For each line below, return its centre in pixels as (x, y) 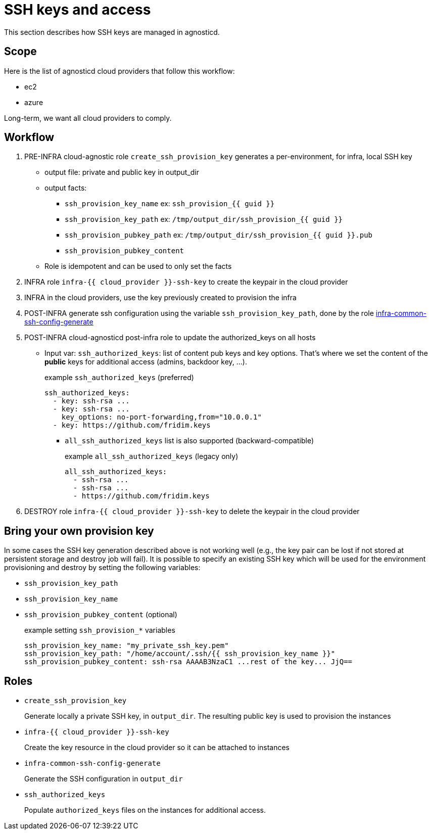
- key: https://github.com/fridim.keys (132, 425)
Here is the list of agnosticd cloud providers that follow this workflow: (119, 71)
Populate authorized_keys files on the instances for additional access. (145, 810)
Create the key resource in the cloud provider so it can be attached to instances (157, 748)
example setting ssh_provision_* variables (100, 630)
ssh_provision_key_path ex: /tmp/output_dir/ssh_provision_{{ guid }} (204, 219)
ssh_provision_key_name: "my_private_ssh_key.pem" (127, 646)
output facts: (66, 188)
